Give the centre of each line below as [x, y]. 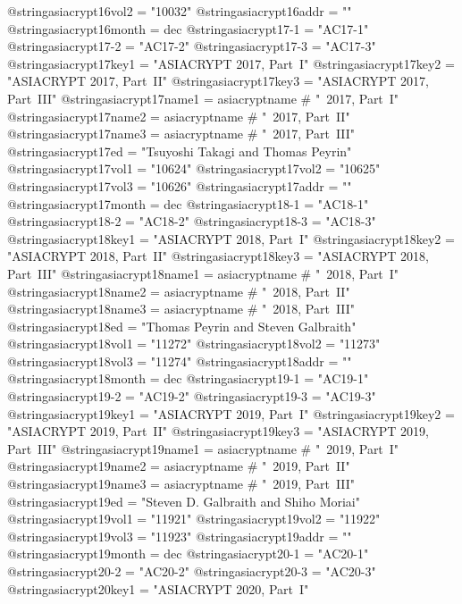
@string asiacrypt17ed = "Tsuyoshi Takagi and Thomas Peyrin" [180, 151]
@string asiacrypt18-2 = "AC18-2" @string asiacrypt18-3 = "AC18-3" [192, 221]
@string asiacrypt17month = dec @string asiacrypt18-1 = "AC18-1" [188, 203]
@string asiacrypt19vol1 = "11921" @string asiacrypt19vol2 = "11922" [194, 519]
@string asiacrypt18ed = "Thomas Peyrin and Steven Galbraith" [182, 326]
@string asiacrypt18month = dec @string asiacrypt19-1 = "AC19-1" [188, 378]
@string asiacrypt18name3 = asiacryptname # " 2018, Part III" [181, 309]
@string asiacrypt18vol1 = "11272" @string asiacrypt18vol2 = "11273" [194, 344]
